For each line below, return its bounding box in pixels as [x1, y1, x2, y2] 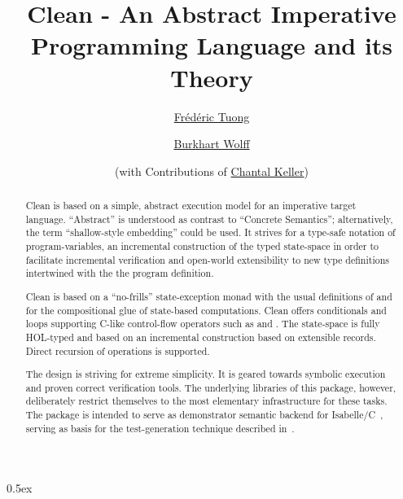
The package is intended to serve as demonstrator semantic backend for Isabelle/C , [25, 408, 383, 422]
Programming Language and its [30, 28, 393, 62]
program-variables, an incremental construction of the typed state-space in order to [25, 239, 379, 253]
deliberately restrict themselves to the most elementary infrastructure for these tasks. [25, 394, 388, 408]
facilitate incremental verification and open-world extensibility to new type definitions [25, 252, 389, 266]
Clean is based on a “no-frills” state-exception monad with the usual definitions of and [25, 289, 392, 303]
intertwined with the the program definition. [25, 266, 214, 280]
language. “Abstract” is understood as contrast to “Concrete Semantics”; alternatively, [25, 212, 393, 225]
